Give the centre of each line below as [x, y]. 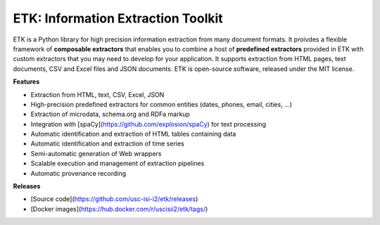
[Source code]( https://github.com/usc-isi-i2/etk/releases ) [114, 199]
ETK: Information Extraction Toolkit [118, 18]
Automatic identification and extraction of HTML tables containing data [133, 134]
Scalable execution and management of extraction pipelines [118, 163]
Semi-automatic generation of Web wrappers [96, 153]
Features [26, 82]
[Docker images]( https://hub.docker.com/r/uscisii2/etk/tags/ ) [119, 209]
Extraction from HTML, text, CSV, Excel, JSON [97, 94]
